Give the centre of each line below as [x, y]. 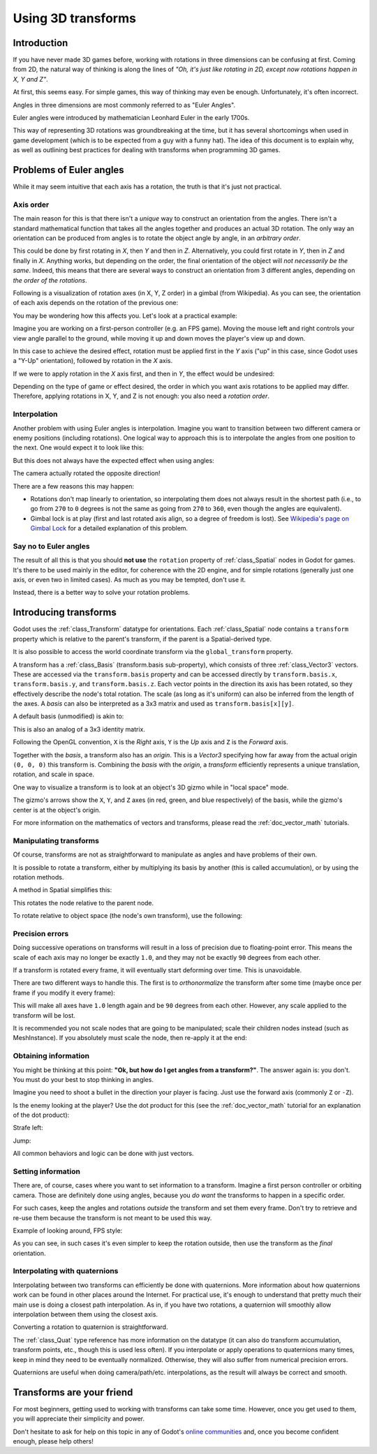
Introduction [40, 43]
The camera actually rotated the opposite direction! [87, 473]
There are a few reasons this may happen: [74, 486]
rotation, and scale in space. [53, 774]
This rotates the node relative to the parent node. [83, 903]
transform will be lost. [44, 1015]
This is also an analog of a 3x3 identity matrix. [79, 729]
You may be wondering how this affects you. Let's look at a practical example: [125, 316]
